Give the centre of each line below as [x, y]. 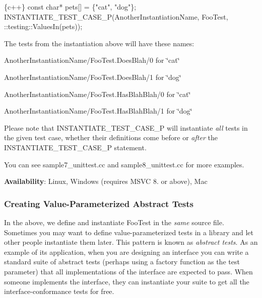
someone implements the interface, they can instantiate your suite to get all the [127, 281]
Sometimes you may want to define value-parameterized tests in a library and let [129, 232]
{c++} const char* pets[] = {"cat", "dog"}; [70, 7]
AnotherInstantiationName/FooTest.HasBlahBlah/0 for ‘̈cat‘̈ [97, 94]
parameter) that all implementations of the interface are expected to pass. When [128, 271]
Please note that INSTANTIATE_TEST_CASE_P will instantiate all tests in [126, 127]
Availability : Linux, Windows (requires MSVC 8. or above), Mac [106, 181]
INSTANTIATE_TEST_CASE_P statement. [75, 147]
